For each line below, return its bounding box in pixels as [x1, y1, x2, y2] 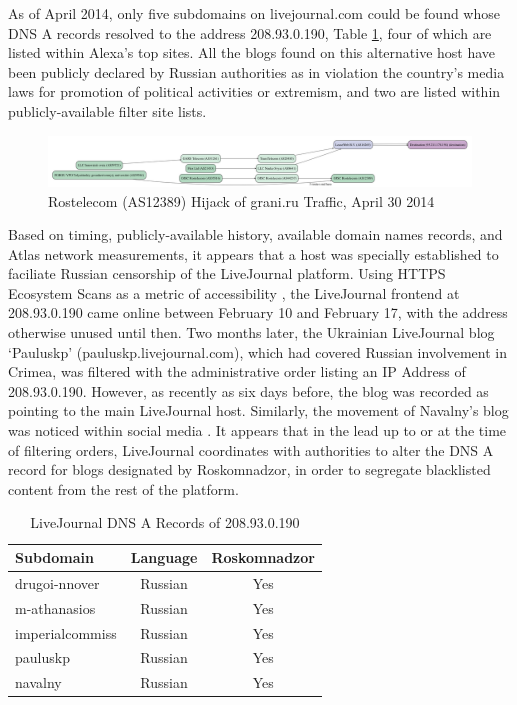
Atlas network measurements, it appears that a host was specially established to [8, 243, 499, 264]
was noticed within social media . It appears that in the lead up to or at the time [8, 420, 507, 441]
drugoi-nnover [15, 572, 100, 593]
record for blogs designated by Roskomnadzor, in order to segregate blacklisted [8, 459, 491, 480]
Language [130, 547, 198, 567]
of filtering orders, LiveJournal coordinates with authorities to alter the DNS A [8, 439, 494, 460]
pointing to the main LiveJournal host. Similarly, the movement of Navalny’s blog [8, 400, 509, 421]
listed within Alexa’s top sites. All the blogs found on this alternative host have [8, 42, 496, 63]
